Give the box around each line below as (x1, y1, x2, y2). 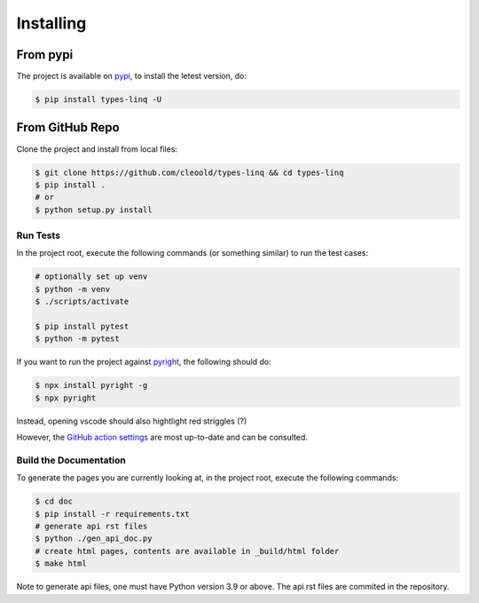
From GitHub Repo (16, 120, 120, 135)
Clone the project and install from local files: (16, 143, 177, 155)
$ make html (35, 559, 88, 568)
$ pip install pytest (35, 321, 130, 331)
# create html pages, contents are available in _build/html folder (35, 546, 340, 556)
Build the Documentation (16, 454, 126, 466)
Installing (16, 13, 87, 33)
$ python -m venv (35, 284, 111, 294)
